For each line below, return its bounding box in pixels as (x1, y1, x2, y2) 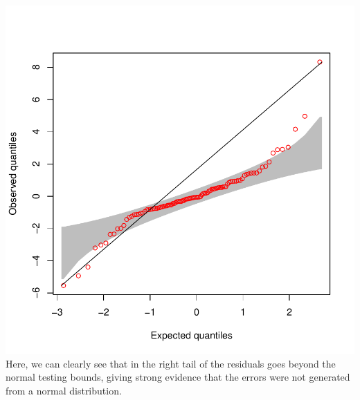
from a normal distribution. (6, 383, 122, 397)
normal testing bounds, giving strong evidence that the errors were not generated (6, 370, 350, 384)
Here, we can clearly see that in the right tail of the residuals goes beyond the (6, 356, 336, 370)
